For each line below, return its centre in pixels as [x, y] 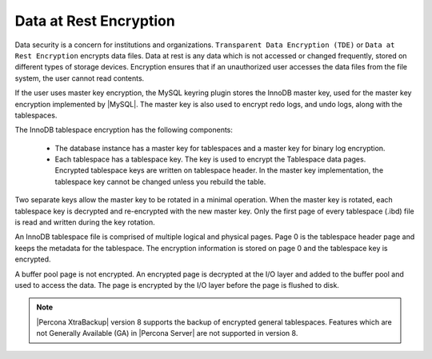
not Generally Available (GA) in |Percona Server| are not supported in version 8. [167, 333]
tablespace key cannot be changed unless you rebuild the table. [160, 181]
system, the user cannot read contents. [80, 78]
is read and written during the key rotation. [85, 222]
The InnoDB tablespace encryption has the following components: [124, 130]
